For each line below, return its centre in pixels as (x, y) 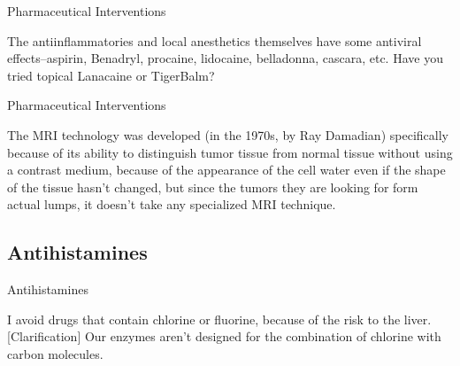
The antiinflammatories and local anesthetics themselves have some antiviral (215, 40)
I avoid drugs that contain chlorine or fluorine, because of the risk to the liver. (219, 319)
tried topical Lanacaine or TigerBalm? (111, 75)
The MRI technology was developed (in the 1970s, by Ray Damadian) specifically (228, 134)
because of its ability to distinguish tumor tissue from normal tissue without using (230, 152)
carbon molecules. (55, 353)
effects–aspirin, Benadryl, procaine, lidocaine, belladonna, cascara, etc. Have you (225, 58)
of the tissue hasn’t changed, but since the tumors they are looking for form (213, 187)
